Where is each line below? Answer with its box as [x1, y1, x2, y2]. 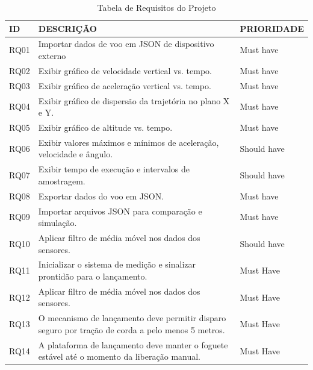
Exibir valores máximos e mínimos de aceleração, [38, 136, 219, 148]
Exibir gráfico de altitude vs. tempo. [38, 121, 173, 133]
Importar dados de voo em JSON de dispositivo [38, 37, 214, 50]
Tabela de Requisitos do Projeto [97, 1, 216, 13]
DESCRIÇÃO [38, 22, 97, 34]
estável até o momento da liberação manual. [38, 350, 201, 363]
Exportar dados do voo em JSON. [38, 189, 164, 202]
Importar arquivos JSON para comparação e [38, 204, 202, 217]
